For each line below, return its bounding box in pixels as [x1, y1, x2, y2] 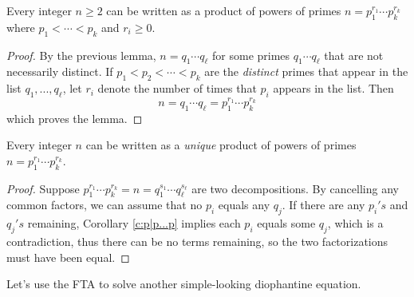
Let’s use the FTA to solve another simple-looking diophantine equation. [6, 275, 361, 292]
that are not [324, 46, 384, 63]
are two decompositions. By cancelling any [191, 180, 399, 196]
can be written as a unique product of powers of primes [85, 137, 357, 153]
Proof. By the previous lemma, [6, 46, 156, 63]
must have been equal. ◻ [6, 248, 130, 265]
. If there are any [282, 196, 365, 213]
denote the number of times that [97, 80, 257, 97]
